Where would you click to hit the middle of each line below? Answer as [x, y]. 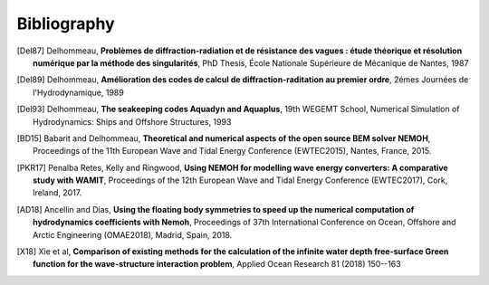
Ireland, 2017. [58, 193]
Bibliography [66, 24]
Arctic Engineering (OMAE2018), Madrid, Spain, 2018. [133, 234]
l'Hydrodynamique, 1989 [78, 92]
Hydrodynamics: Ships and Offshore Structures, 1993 [132, 121]
